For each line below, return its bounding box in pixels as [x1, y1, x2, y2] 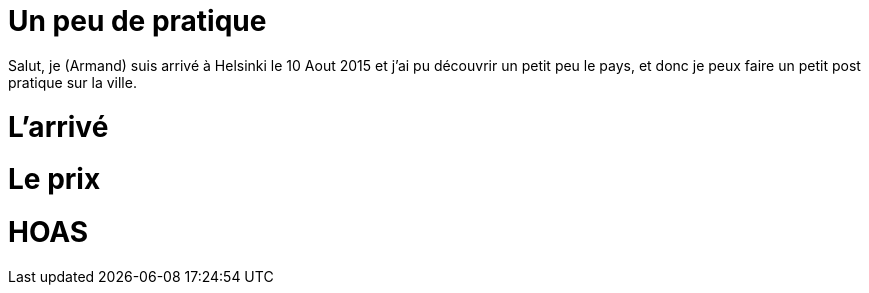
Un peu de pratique [8, 4, 267, 38]
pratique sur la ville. [8, 73, 137, 91]
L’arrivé [8, 109, 109, 144]
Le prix [8, 162, 101, 197]
